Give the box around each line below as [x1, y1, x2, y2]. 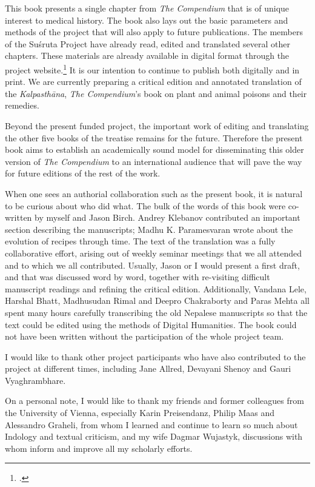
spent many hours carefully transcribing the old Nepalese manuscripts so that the [5, 306, 308, 318]
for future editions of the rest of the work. [5, 167, 161, 180]
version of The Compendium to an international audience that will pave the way [5, 155, 302, 167]
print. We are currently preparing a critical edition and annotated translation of [5, 75, 302, 88]
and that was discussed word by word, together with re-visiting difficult [5, 270, 270, 283]
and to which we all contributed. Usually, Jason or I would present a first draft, [5, 258, 300, 271]
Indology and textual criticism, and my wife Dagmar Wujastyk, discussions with [5, 430, 303, 443]
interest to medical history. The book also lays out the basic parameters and [5, 13, 288, 26]
